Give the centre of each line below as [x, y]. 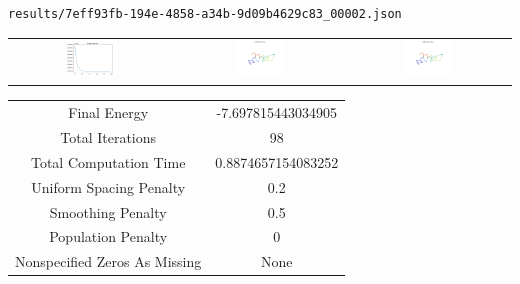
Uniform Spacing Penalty [108, 186]
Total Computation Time [108, 161]
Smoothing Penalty [108, 211]
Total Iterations [108, 136]
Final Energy [108, 112]
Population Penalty [108, 236]
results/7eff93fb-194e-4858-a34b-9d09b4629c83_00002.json [205, 14]
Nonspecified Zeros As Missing [108, 261]
